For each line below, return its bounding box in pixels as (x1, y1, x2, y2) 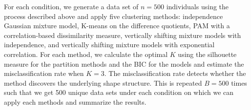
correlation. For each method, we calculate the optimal (4, 49, 168, 59)
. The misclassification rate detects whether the (104, 68, 246, 78)
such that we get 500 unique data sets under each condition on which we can (4, 87, 234, 97)
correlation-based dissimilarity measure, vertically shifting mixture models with (4, 30, 241, 40)
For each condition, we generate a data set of (4, 1, 139, 11)
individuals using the (166, 1, 229, 11)
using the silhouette (178, 49, 237, 59)
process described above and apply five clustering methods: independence (4, 11, 223, 21)
